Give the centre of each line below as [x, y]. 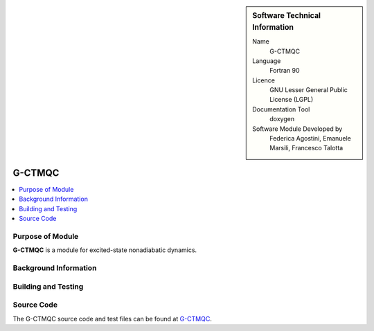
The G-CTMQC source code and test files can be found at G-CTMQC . [113, 319]
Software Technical [287, 16]
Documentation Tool [281, 109]
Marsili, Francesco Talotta [306, 148]
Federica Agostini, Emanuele [310, 138]
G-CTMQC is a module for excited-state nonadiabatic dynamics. [105, 250]
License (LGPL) [292, 100]
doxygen [282, 119]
